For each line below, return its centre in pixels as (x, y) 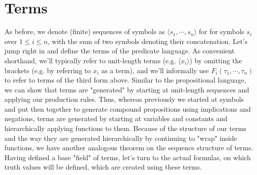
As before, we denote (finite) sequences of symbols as (85, 31)
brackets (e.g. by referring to (48, 70)
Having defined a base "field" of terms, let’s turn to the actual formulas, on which (128, 157)
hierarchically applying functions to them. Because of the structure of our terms (126, 128)
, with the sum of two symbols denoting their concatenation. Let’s (148, 41)
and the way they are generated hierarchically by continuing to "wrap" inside (121, 138)
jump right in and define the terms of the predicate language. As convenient (120, 51)
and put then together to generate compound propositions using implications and (128, 109)
